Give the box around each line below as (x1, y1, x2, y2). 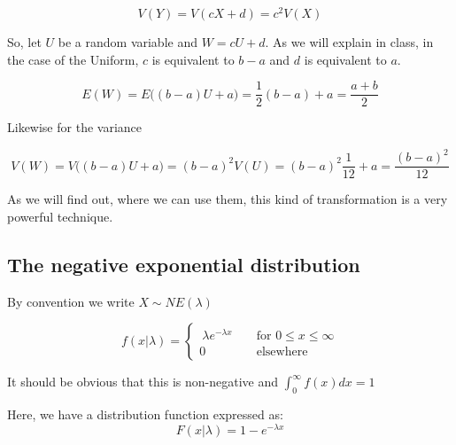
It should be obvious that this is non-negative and (7, 372, 278, 391)
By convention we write (7, 292, 135, 310)
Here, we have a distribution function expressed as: (7, 405, 283, 424)
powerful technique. (7, 207, 113, 226)
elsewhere (256, 346, 308, 359)
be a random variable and (58, 33, 197, 51)
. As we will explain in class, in (265, 33, 434, 51)
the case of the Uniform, (7, 50, 139, 68)
